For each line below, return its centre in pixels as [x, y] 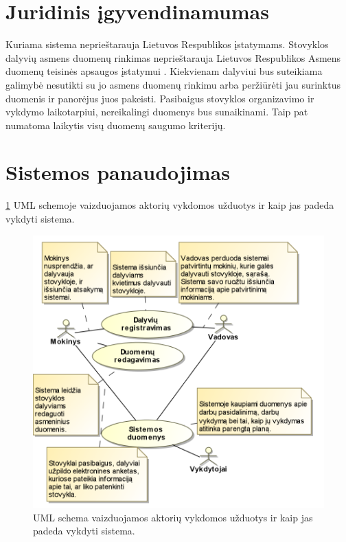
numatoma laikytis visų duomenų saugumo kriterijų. [116, 125]
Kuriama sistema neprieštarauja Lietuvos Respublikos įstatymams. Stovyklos [167, 44]
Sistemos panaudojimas [118, 172]
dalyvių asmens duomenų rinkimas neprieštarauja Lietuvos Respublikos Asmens [173, 57]
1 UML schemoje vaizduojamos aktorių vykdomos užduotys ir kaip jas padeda [170, 205]
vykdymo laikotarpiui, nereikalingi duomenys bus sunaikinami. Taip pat [157, 112]
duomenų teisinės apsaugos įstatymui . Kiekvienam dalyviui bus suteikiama [164, 71]
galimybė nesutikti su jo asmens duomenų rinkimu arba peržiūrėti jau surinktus [173, 84]
